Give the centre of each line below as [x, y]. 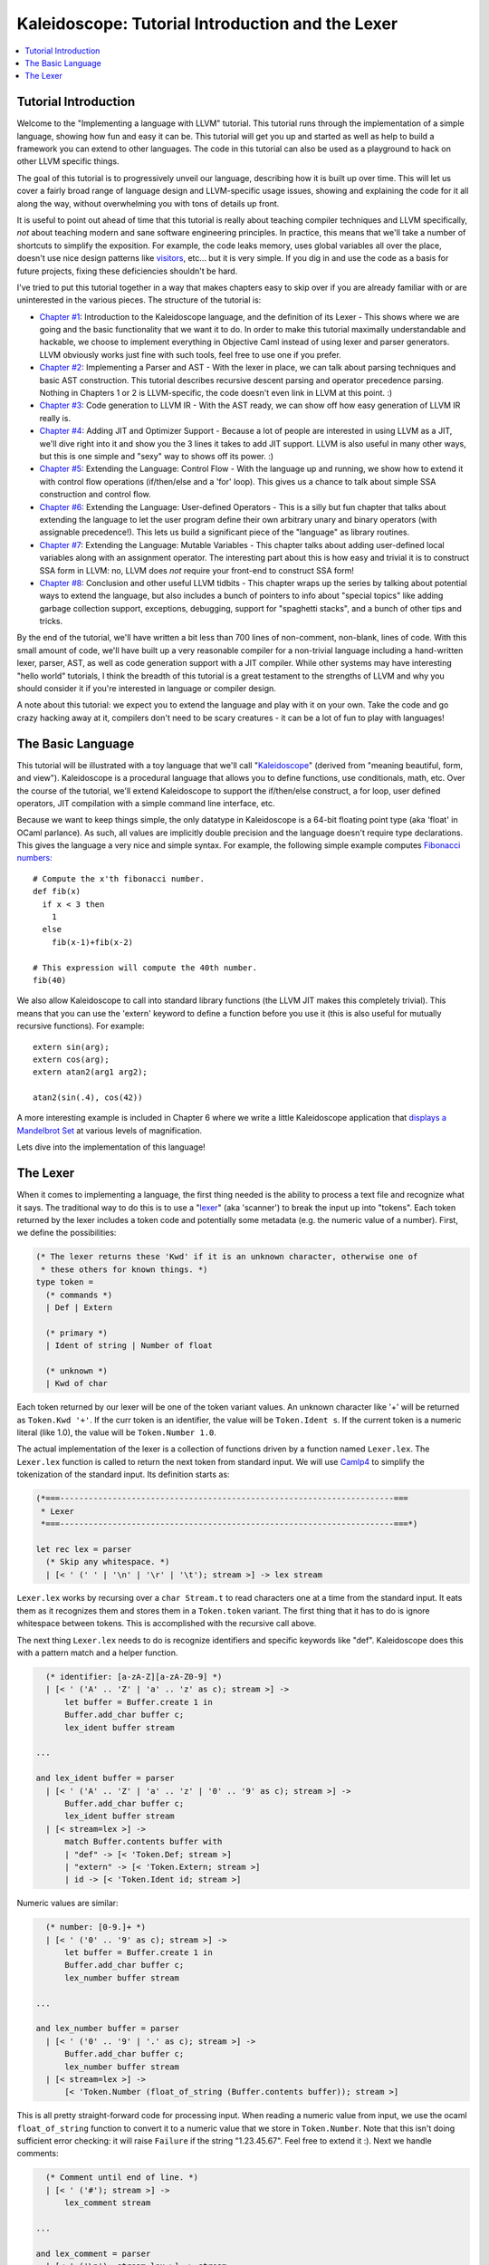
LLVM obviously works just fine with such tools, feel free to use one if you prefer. [190, 354]
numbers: [35, 858]
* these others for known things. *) [125, 1269]
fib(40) [50, 980]
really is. [55, 418]
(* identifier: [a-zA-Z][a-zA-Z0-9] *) [134, 1677]
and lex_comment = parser [93, 2253]
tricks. [51, 622]
